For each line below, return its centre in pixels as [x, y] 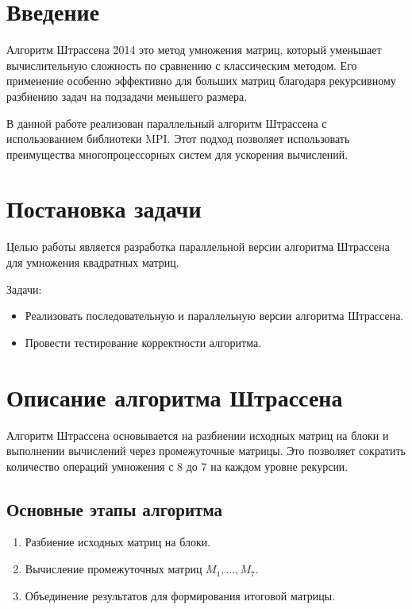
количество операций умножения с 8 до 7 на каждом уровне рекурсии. [177, 466]
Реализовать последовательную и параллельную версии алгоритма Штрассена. [214, 316]
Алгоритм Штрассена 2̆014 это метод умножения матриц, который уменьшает [194, 50]
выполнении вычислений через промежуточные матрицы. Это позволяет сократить [206, 451]
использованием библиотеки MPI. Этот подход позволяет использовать [178, 139]
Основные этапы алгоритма [115, 509]
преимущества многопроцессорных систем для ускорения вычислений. [177, 154]
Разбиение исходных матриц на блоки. [118, 542]
